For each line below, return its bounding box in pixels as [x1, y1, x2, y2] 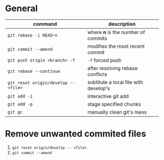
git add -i [7, 93, 33, 99]
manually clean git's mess [87, 108, 147, 115]
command [33, 20, 57, 27]
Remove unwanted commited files [5, 128, 146, 140]
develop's [87, 85, 110, 92]
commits [87, 35, 107, 41]
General [5, 3, 38, 14]
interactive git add [87, 93, 129, 100]
